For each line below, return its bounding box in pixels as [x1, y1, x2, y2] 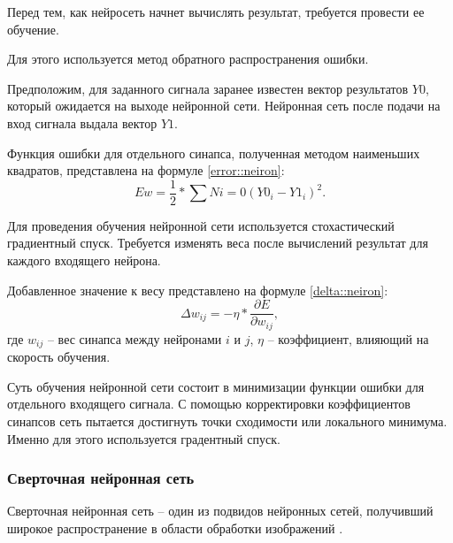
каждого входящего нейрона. [7, 251, 161, 269]
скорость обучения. [7, 348, 111, 366]
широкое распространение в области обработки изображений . [7, 518, 343, 537]
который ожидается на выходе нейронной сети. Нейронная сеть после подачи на [7, 96, 441, 115]
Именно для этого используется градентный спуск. [7, 429, 280, 447]
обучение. [7, 19, 59, 38]
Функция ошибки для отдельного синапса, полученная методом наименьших [7, 143, 420, 162]
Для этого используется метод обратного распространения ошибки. [7, 50, 369, 68]
